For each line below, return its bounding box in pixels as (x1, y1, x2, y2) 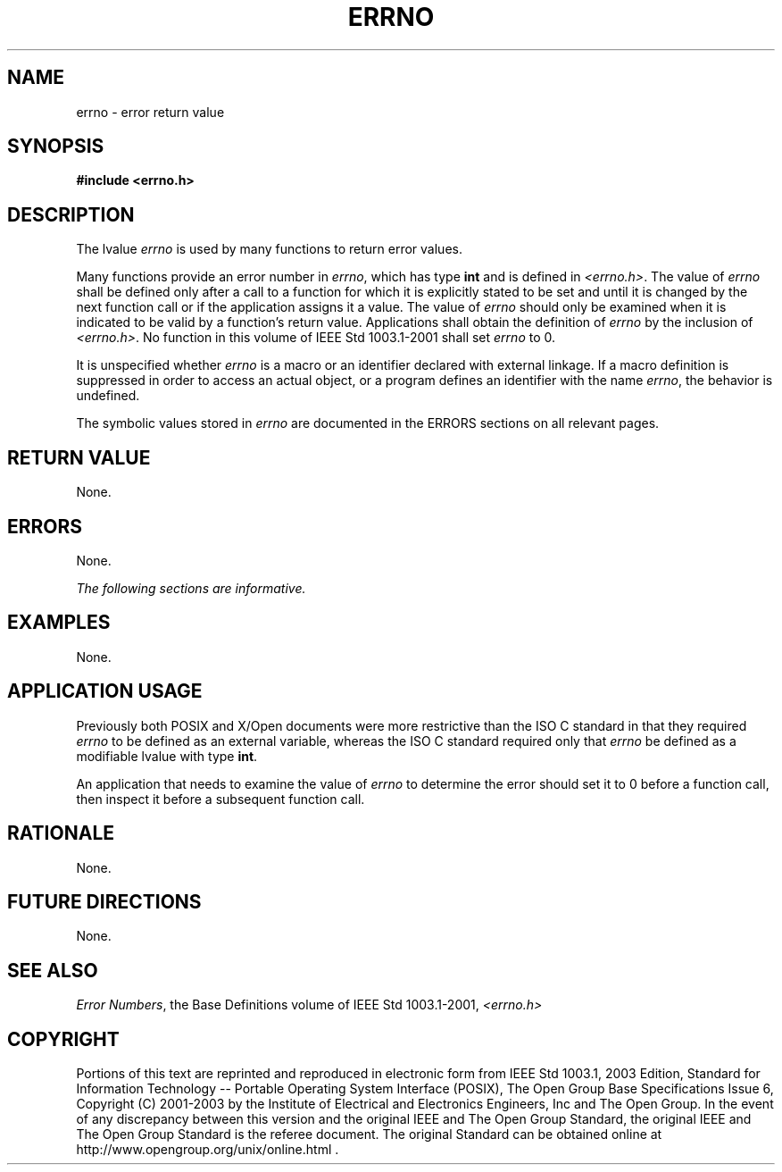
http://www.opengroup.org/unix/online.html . (76, 1142, 339, 1158)
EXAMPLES (7, 611, 111, 634)
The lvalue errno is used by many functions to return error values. (76, 241, 462, 257)
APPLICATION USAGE (7, 680, 203, 703)
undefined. (76, 388, 140, 404)
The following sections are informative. (76, 580, 306, 596)
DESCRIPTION (7, 203, 135, 226)
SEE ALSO (7, 959, 98, 982)
